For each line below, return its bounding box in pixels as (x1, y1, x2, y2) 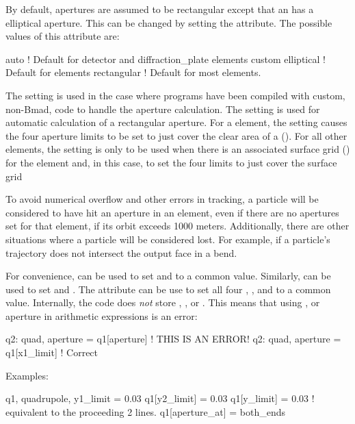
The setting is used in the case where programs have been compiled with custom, (5, 88, 345, 102)
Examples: (5, 368, 49, 382)
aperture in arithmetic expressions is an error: (5, 308, 198, 323)
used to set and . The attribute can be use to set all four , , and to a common (5, 282, 331, 296)
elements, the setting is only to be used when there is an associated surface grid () (5, 142, 350, 156)
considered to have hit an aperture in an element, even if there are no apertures (5, 205, 339, 219)
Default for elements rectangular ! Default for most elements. (5, 65, 261, 79)
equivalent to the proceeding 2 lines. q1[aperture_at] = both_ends (5, 404, 286, 419)
